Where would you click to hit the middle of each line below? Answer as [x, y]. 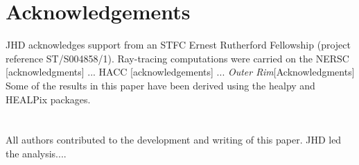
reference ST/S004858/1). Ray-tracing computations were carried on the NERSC [177, 58]
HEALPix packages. [48, 99]
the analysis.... [36, 153]
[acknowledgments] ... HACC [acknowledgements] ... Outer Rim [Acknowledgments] [180, 72]
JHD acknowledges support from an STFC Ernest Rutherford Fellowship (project [178, 45]
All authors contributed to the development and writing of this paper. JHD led [174, 140]
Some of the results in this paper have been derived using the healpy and [160, 85]
